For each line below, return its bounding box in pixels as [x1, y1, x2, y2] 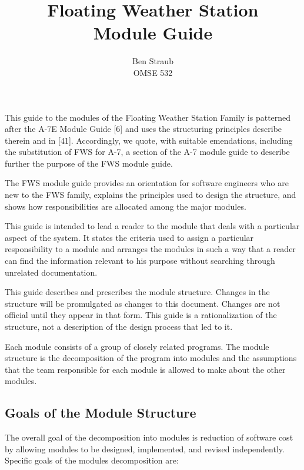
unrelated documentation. [5, 266, 98, 278]
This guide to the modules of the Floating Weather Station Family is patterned [5, 111, 291, 123]
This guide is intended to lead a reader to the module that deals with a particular [5, 220, 300, 232]
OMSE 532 [133, 66, 173, 78]
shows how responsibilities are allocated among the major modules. [5, 200, 246, 212]
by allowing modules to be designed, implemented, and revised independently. [5, 442, 285, 455]
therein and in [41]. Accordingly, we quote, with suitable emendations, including [5, 134, 293, 146]
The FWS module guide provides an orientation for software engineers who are [5, 177, 289, 189]
